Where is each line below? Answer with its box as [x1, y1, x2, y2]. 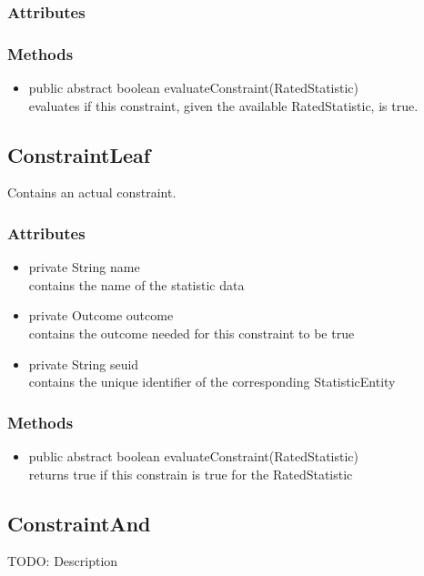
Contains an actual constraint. [7, 183, 177, 202]
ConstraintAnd [7, 509, 151, 537]
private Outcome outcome [28, 306, 174, 325]
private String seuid [28, 354, 139, 373]
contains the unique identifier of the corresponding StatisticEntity [28, 372, 396, 391]
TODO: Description [7, 551, 118, 571]
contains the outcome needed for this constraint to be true [28, 324, 355, 343]
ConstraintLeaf [7, 140, 151, 168]
